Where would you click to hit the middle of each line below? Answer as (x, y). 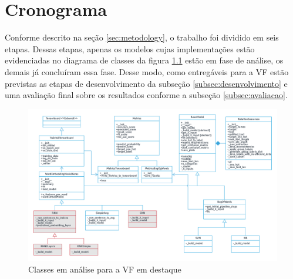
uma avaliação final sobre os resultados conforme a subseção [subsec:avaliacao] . (146, 95)
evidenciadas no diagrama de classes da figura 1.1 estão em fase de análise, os (144, 60)
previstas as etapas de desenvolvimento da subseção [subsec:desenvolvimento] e (146, 83)
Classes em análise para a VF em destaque (105, 269)
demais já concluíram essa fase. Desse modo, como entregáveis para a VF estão (147, 71)
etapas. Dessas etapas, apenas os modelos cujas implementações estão (130, 48)
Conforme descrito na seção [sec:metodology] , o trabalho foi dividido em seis (142, 37)
